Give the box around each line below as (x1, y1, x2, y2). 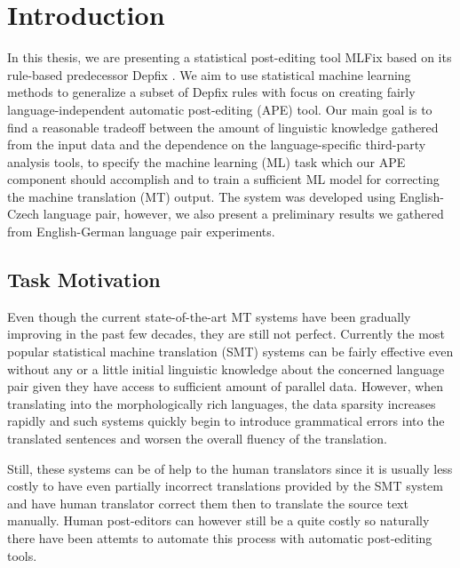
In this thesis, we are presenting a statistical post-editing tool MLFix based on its (7, 48, 452, 67)
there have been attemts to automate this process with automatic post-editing (7, 528, 432, 547)
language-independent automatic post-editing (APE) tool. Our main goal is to (7, 100, 432, 118)
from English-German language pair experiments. (7, 222, 275, 241)
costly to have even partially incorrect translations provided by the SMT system (7, 476, 443, 495)
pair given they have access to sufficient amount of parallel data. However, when (7, 377, 444, 396)
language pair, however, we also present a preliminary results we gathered (43, 204, 444, 223)
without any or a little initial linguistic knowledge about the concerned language (7, 359, 445, 378)
